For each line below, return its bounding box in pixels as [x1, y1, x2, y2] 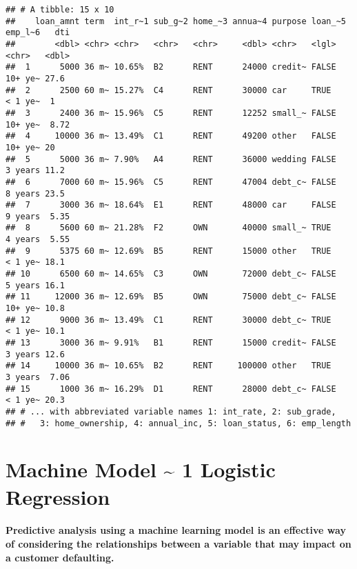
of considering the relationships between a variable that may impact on [6, 537, 351, 551]
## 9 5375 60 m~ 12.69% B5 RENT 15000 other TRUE [6, 246, 331, 256]
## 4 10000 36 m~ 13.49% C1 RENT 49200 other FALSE [6, 131, 336, 141]
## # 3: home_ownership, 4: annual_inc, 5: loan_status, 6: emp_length [6, 418, 351, 428]
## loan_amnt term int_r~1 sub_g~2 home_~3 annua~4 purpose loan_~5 [6, 16, 346, 26]
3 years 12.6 [6, 349, 65, 359]
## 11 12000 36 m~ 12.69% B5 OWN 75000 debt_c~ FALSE [6, 292, 336, 302]
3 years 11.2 [6, 166, 65, 176]
